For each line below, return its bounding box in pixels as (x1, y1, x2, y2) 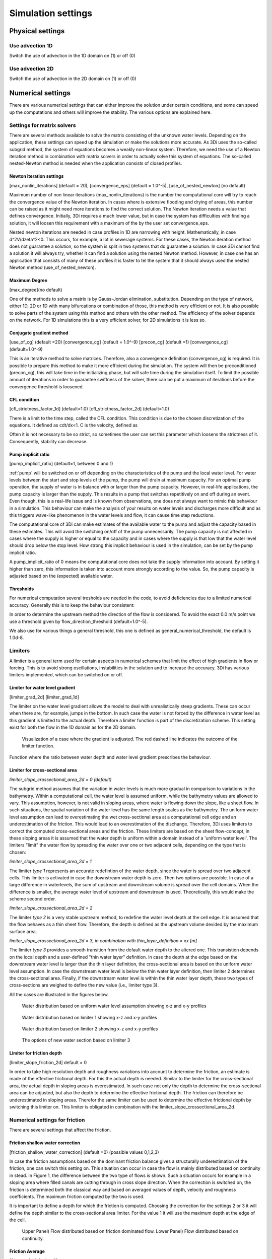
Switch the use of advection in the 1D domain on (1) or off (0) (9, 53, 135, 59)
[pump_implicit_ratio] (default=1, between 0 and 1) (9, 461, 113, 467)
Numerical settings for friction (9, 1116, 85, 1123)
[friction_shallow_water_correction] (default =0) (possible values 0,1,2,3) (9, 1149, 159, 1155)
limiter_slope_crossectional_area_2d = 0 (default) (9, 776, 112, 783)
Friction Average (9, 1248, 45, 1254)
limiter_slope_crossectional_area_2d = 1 (9, 859, 92, 865)
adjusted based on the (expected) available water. (9, 573, 113, 579)
